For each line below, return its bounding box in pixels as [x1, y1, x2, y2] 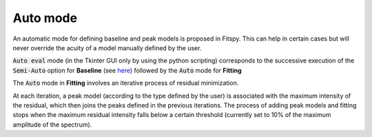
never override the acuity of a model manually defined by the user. [12, 43, 202, 52]
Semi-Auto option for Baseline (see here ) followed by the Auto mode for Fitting [12, 66, 242, 74]
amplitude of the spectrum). [12, 120, 92, 129]
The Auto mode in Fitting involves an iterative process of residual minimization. [12, 79, 239, 87]
